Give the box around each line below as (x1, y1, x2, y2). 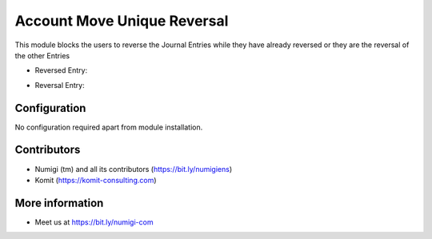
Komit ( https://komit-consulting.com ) (34, 175, 157, 185)
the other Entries (14, 50, 70, 60)
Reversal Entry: (34, 80, 85, 90)
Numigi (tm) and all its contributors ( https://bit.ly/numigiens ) (34, 164, 233, 173)
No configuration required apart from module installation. (14, 122, 203, 132)
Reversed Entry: (34, 66, 88, 75)
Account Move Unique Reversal (14, 12, 229, 30)
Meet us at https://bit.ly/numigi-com (34, 217, 154, 227)
